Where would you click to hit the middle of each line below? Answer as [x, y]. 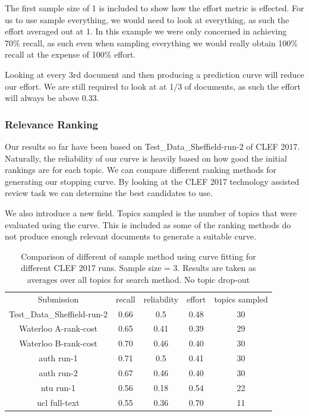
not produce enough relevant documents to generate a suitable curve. [131, 236]
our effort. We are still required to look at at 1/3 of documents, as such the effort [153, 86]
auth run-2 [58, 372]
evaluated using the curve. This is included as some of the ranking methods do [148, 224]
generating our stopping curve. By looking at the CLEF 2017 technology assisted [152, 181]
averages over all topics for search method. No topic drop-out [138, 279]
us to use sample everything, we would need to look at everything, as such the [147, 19]
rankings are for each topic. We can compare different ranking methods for [141, 170]
